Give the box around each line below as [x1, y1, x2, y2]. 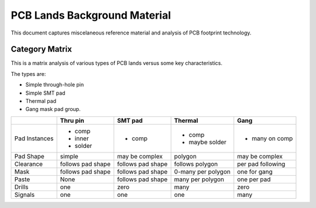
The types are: [11, 70, 46, 77]
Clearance [14, 160, 43, 168]
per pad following [237, 160, 286, 168]
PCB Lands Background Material [11, 9, 171, 22]
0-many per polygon [174, 167, 231, 175]
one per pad [237, 175, 271, 183]
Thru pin [60, 116, 84, 124]
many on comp [252, 134, 293, 143]
